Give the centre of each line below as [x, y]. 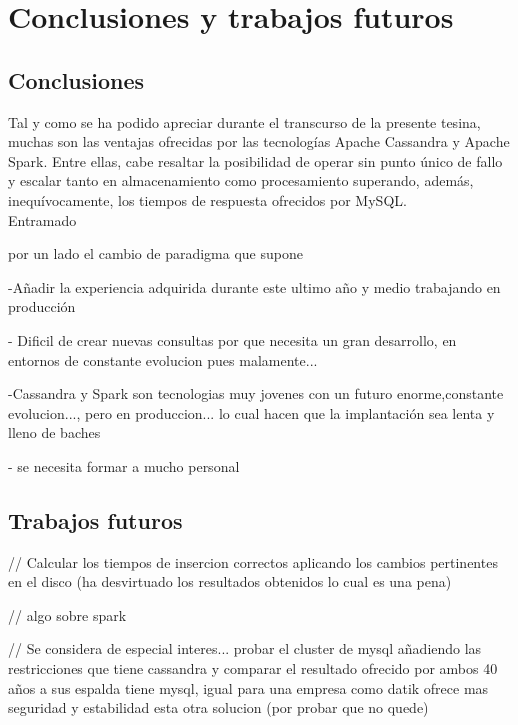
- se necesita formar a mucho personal [124, 465]
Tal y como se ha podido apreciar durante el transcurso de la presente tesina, [244, 121]
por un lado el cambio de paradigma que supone [155, 253]
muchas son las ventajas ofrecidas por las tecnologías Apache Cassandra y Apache [259, 141]
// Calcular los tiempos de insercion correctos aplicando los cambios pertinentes [253, 561]
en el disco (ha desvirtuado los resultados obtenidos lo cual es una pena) [230, 581]
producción [42, 306]
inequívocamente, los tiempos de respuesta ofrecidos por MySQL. [207, 199]
